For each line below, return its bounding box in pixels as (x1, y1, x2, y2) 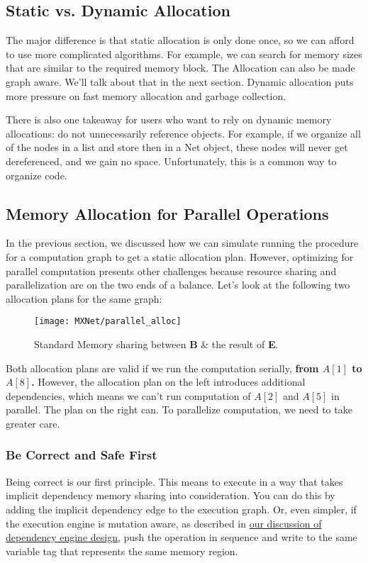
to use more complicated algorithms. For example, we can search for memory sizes (6, 46, 362, 61)
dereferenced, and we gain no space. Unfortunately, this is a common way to (6, 153, 337, 168)
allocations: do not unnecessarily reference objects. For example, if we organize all (6, 126, 361, 140)
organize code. (6, 167, 67, 182)
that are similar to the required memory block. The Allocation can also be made (6, 60, 355, 75)
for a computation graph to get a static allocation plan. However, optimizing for (6, 249, 354, 264)
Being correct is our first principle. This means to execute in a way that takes (6, 474, 343, 489)
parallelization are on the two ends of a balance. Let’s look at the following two (6, 277, 350, 292)
